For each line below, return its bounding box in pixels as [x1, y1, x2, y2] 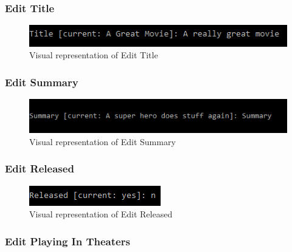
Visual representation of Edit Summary [29, 135, 176, 148]
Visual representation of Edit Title [29, 49, 158, 61]
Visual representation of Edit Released [29, 208, 173, 220]
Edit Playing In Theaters [5, 233, 130, 248]
